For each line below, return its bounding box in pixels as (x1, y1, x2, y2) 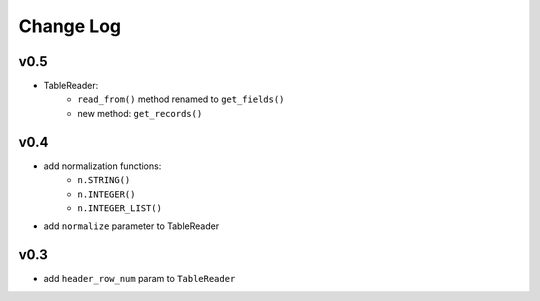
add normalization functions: (43, 160, 162, 172)
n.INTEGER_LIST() (77, 202, 162, 214)
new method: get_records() (77, 107, 203, 119)
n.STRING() (77, 175, 131, 186)
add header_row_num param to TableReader (43, 273, 236, 285)
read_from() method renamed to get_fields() (77, 93, 285, 105)
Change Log (18, 15, 122, 37)
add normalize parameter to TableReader (43, 220, 220, 232)
